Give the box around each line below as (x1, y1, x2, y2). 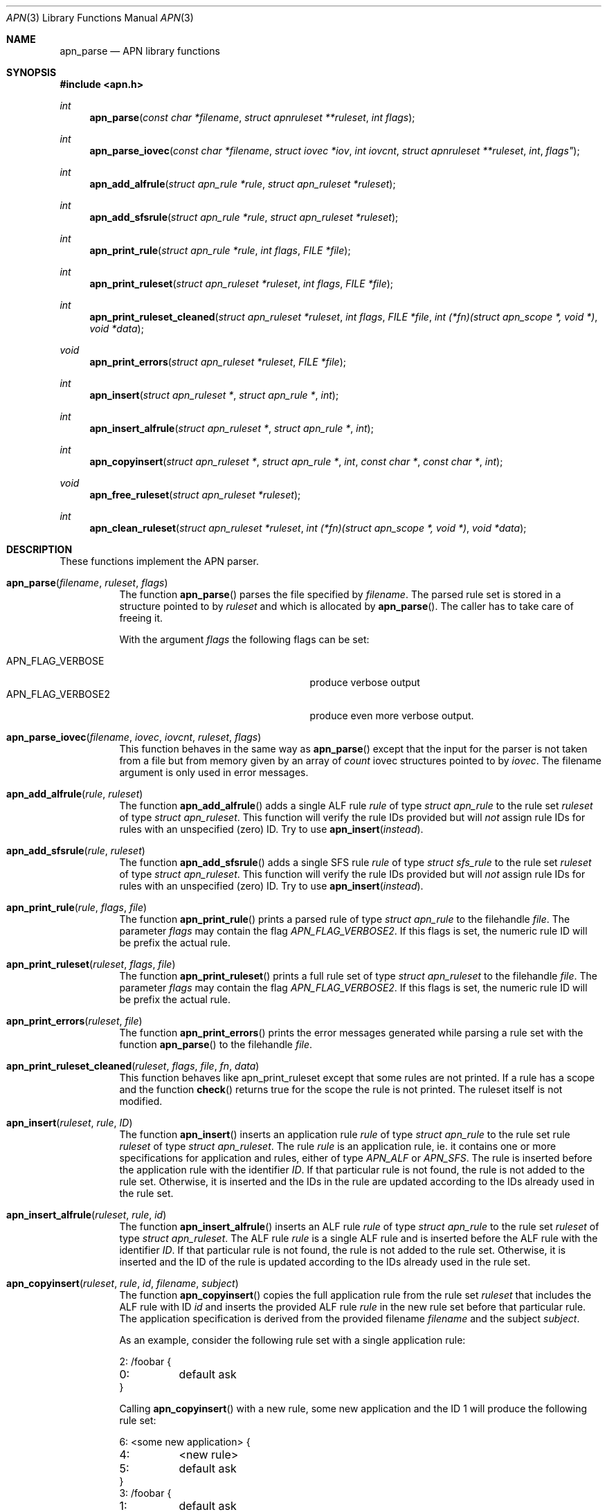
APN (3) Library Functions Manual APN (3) (6, 12, 194, 24)
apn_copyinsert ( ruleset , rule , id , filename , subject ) (6, 1277, 239, 1289)
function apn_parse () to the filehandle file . (119, 1038, 313, 1050)
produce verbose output (309, 676, 420, 688)
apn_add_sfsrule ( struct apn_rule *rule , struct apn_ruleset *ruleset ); (89, 211, 399, 223)
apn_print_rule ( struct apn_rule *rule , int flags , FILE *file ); (89, 244, 351, 256)
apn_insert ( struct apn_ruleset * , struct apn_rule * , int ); (89, 389, 339, 401)
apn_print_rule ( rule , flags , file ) (6, 901, 147, 913)
